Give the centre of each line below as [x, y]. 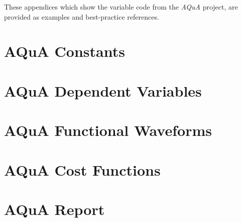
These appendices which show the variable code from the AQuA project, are [121, 7]
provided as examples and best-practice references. [82, 16]
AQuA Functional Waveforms [108, 130]
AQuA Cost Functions [82, 169]
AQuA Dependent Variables [103, 90]
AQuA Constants [65, 51]
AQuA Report [54, 209]
